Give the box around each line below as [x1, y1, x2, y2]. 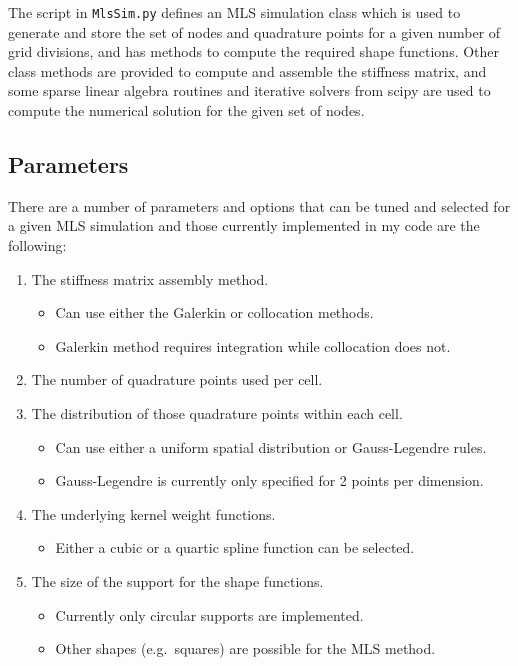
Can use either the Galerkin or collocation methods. [55, 302, 374, 323]
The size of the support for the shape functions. [31, 570, 324, 591]
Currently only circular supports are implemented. [55, 604, 364, 625]
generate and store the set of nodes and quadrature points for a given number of [8, 21, 501, 42]
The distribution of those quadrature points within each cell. [31, 402, 403, 423]
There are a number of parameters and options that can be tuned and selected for [8, 195, 511, 216]
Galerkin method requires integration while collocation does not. [55, 335, 451, 356]
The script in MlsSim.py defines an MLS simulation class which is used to [8, 2, 461, 22]
